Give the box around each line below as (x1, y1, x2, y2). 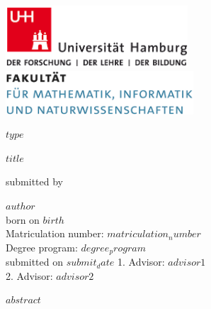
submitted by (6, 174, 63, 189)
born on (6, 212, 40, 227)
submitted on (6, 254, 63, 269)
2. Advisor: (6, 268, 53, 283)
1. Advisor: (118, 254, 165, 269)
